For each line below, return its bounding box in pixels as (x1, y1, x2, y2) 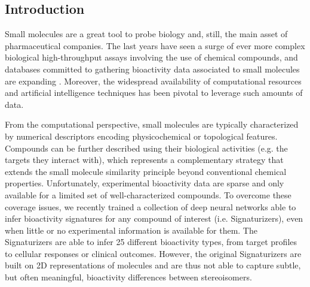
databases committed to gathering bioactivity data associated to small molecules (5, 62, 300, 75)
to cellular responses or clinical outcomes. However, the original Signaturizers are (5, 247, 302, 259)
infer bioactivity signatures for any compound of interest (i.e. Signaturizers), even (5, 212, 303, 225)
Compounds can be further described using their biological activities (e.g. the (5, 141, 288, 154)
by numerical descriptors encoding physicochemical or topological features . (5, 129, 278, 142)
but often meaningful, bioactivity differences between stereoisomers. (5, 271, 252, 283)
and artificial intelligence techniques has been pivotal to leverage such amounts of (5, 86, 303, 99)
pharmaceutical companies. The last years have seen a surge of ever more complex (5, 39, 305, 52)
